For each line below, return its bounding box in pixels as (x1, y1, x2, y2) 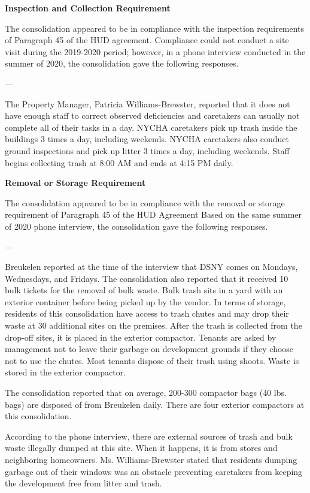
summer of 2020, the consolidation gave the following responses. (5, 57, 239, 70)
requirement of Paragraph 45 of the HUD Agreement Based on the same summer (5, 208, 302, 221)
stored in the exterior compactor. (5, 366, 126, 378)
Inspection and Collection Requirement (5, 2, 171, 14)
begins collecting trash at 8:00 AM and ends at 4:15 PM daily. (5, 156, 233, 169)
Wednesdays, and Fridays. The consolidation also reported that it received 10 (5, 272, 288, 284)
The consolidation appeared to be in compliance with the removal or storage (5, 196, 285, 209)
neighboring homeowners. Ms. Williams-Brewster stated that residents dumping (5, 453, 297, 465)
